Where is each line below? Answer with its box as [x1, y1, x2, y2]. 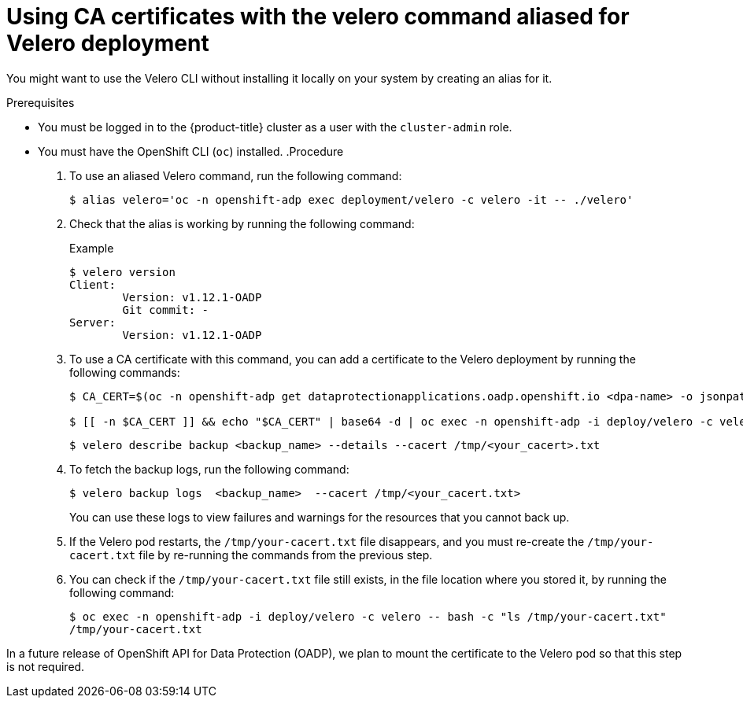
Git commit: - [122, 303, 209, 316]
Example [69, 241, 114, 255]
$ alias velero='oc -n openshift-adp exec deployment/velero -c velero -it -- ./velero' [69, 193, 634, 206]
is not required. [6, 659, 85, 673]
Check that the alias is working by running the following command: [69, 216, 415, 230]
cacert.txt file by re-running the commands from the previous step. [69, 547, 433, 562]
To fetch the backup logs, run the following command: [69, 462, 349, 476]
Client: [69, 278, 116, 291]
